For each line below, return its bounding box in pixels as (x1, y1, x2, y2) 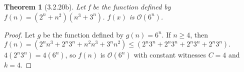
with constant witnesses (133, 49, 206, 60)
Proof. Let (4, 29, 35, 39)
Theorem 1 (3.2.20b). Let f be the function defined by (4, 1, 171, 11)
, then (190, 29, 208, 39)
